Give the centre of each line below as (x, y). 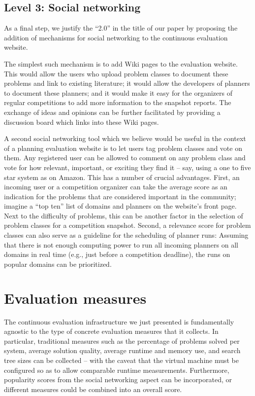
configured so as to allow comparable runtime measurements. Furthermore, (117, 370)
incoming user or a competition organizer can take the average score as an (116, 187)
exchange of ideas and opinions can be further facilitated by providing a (112, 112)
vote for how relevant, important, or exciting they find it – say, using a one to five (127, 167)
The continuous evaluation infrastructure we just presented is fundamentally (119, 321)
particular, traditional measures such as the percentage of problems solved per (122, 341)
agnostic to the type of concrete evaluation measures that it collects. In (111, 331)
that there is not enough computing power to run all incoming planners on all (121, 244)
